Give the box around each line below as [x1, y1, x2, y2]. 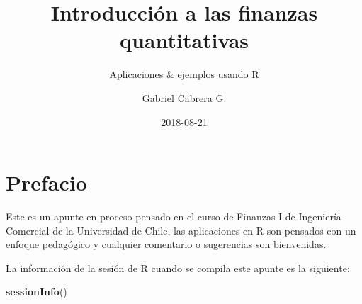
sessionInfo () [6, 284, 67, 299]
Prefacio [6, 168, 87, 197]
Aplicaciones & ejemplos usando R [109, 67, 259, 81]
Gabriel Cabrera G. [142, 90, 227, 105]
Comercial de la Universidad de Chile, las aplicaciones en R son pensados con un [6, 223, 356, 237]
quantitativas [119, 26, 249, 55]
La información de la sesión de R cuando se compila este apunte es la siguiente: [6, 260, 350, 275]
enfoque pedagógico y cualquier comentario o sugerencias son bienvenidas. [6, 237, 327, 252]
